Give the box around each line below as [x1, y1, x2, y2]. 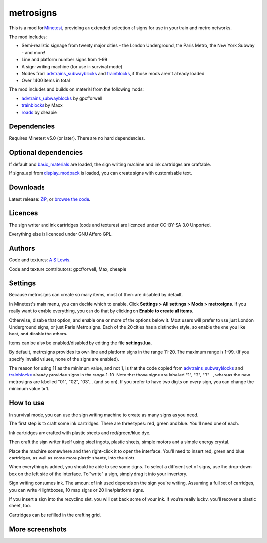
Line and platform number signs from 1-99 [21, 57, 108, 63]
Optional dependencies [9, 148, 83, 157]
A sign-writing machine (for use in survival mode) [21, 63, 123, 69]
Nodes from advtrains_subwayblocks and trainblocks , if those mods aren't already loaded [21, 70, 205, 76]
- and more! [21, 49, 45, 55]
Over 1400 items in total [21, 77, 70, 84]
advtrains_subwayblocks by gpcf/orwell [21, 95, 103, 101]
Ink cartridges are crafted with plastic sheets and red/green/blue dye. [9, 430, 151, 436]
